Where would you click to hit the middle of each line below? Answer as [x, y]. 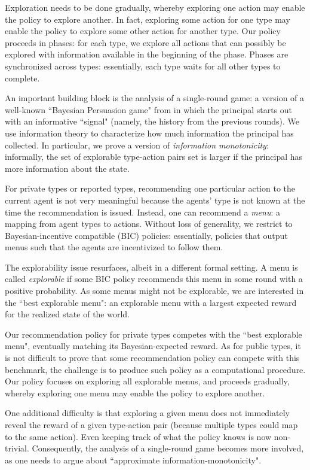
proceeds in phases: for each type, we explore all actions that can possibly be [145, 42]
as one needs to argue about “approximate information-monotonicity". [133, 460]
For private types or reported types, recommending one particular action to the [150, 188]
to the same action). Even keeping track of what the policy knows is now [138, 436]
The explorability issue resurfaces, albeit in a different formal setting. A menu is [151, 267]
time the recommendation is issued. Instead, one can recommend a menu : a [143, 212]
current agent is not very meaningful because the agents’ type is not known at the [155, 200]
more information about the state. [67, 168]
